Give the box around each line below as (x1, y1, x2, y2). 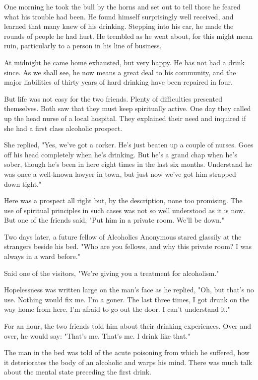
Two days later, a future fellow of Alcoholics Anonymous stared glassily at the (4, 231, 242, 242)
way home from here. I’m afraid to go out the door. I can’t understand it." (4, 304, 230, 314)
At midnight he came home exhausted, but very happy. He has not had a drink (4, 57, 245, 67)
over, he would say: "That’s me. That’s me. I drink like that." (4, 330, 191, 341)
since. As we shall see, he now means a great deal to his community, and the (4, 67, 236, 77)
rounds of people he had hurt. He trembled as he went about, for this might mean (4, 30, 253, 41)
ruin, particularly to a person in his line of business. (4, 40, 162, 51)
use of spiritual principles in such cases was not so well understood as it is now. (4, 205, 245, 215)
